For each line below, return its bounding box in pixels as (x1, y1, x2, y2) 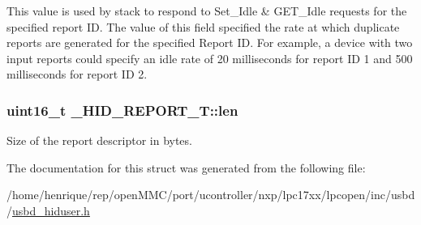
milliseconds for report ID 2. (6, 66, 148, 83)
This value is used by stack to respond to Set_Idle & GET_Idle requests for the (6, 2, 407, 19)
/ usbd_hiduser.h (6, 202, 90, 219)
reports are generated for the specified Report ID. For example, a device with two (6, 34, 413, 51)
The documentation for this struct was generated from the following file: (6, 159, 366, 176)
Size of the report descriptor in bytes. (6, 132, 192, 149)
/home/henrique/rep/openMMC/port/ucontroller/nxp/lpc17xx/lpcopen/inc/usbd (6, 186, 415, 203)
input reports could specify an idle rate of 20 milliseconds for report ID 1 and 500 (6, 49, 413, 66)
